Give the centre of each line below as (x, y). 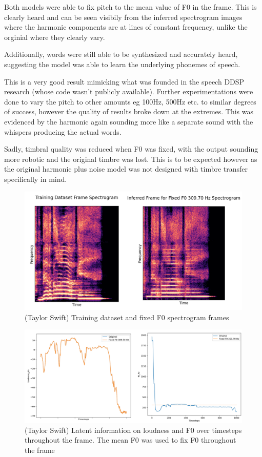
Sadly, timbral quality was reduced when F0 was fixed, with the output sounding (131, 149)
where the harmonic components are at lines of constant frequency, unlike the (126, 27)
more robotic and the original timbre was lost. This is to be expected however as (131, 159)
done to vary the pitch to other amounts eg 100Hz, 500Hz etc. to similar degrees (130, 101)
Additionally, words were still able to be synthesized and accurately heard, (121, 54)
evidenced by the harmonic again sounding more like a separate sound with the (129, 121)
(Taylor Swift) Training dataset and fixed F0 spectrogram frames (127, 317)
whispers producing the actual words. (63, 131)
